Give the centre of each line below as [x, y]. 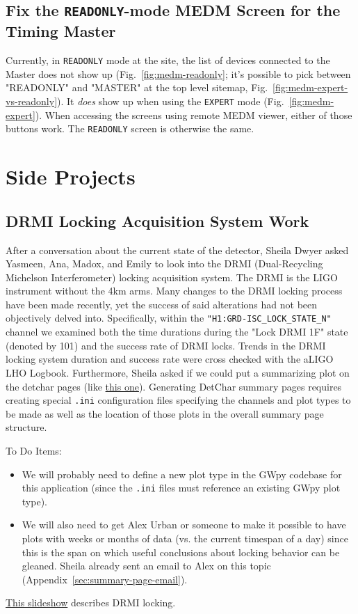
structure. [26, 427]
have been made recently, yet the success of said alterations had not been [162, 304]
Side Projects [71, 176]
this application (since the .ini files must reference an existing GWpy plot [181, 488]
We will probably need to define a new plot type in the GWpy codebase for [182, 474]
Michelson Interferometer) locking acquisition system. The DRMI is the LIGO [172, 277]
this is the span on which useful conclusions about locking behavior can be [181, 552]
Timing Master [61, 31]
